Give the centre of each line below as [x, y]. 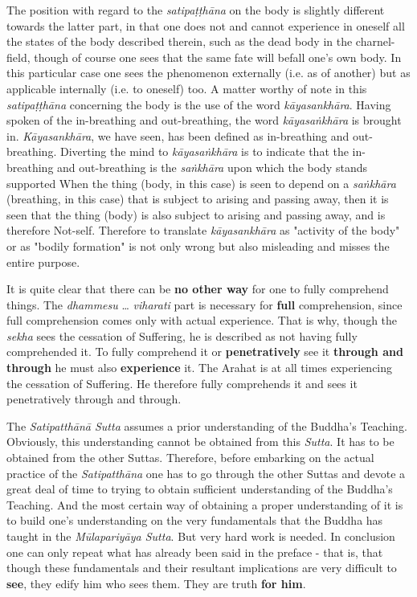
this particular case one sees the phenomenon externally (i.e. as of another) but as [208, 73]
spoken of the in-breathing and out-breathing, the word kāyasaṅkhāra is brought [204, 120]
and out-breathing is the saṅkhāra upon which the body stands [212, 167]
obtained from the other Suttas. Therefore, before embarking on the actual [190, 458]
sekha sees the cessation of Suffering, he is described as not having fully [182, 335]
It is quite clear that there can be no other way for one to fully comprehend [198, 289]
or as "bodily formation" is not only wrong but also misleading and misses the [198, 245]
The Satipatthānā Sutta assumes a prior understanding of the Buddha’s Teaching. [207, 425]
